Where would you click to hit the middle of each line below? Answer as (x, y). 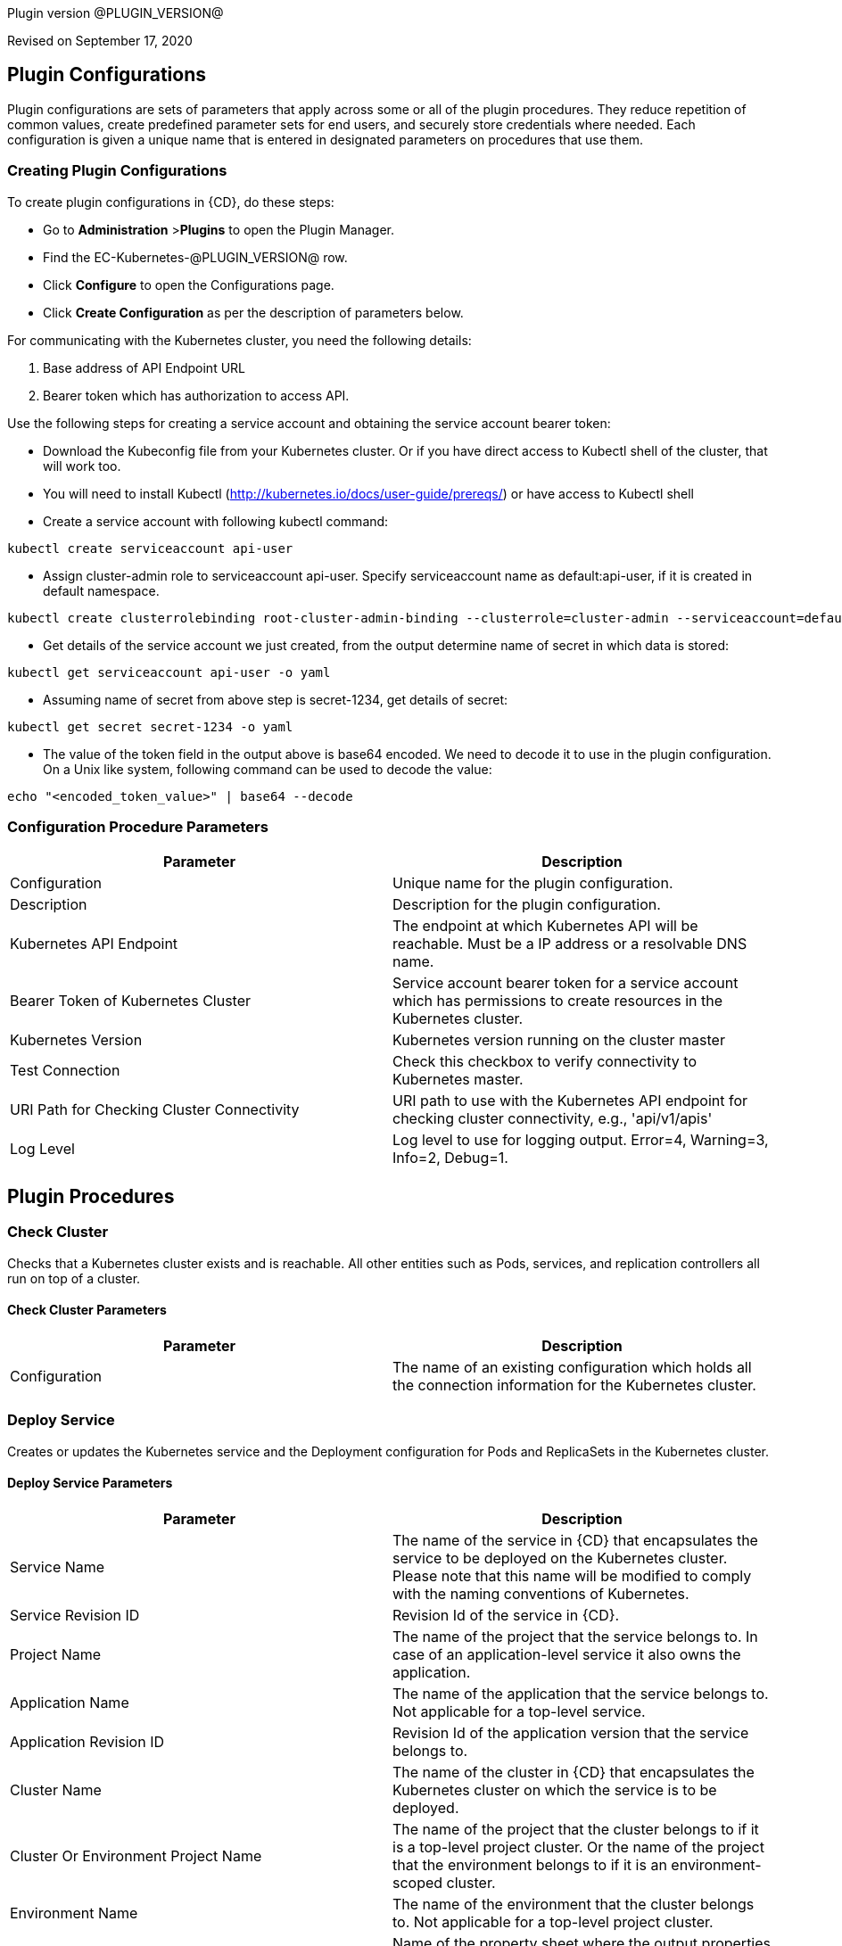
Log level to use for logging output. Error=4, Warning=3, (581, 1140)
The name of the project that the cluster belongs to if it (576, 1829)
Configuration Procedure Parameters (138, 826)
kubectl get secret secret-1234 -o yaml (150, 726)
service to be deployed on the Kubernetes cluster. (560, 1558)
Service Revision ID (75, 1615)
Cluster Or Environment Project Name (136, 1855)
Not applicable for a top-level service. (519, 1711)
